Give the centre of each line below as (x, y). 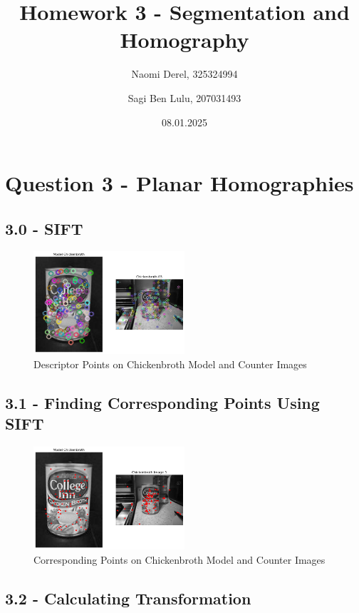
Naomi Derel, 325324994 (184, 74)
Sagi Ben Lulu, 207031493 (184, 97)
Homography (184, 40)
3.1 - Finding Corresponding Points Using (162, 402)
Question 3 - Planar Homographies (179, 183)
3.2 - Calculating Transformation (128, 598)
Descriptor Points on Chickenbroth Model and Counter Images (170, 364)
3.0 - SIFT (44, 228)
